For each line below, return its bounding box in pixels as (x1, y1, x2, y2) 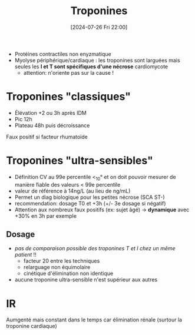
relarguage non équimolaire (23, 264, 91, 271)
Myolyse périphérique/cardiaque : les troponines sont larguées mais (14, 57, 181, 64)
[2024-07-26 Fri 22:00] (70, 24, 128, 31)
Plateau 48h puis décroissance (14, 122, 90, 129)
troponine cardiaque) (6, 323, 57, 330)
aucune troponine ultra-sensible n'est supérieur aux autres (14, 276, 158, 283)
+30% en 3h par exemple (14, 212, 77, 219)
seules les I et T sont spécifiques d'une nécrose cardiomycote (14, 63, 168, 70)
